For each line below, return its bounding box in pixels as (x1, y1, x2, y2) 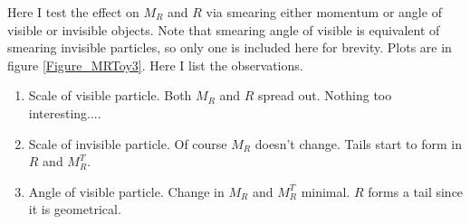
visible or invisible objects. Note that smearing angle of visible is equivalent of (7, 20, 440, 39)
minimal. (301, 182, 350, 201)
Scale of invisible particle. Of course (28, 134, 227, 153)
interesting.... (28, 103, 101, 122)
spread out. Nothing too (258, 86, 392, 105)
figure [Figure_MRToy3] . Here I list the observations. (7, 55, 303, 74)
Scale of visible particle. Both (28, 86, 192, 105)
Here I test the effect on (7, 3, 139, 21)
